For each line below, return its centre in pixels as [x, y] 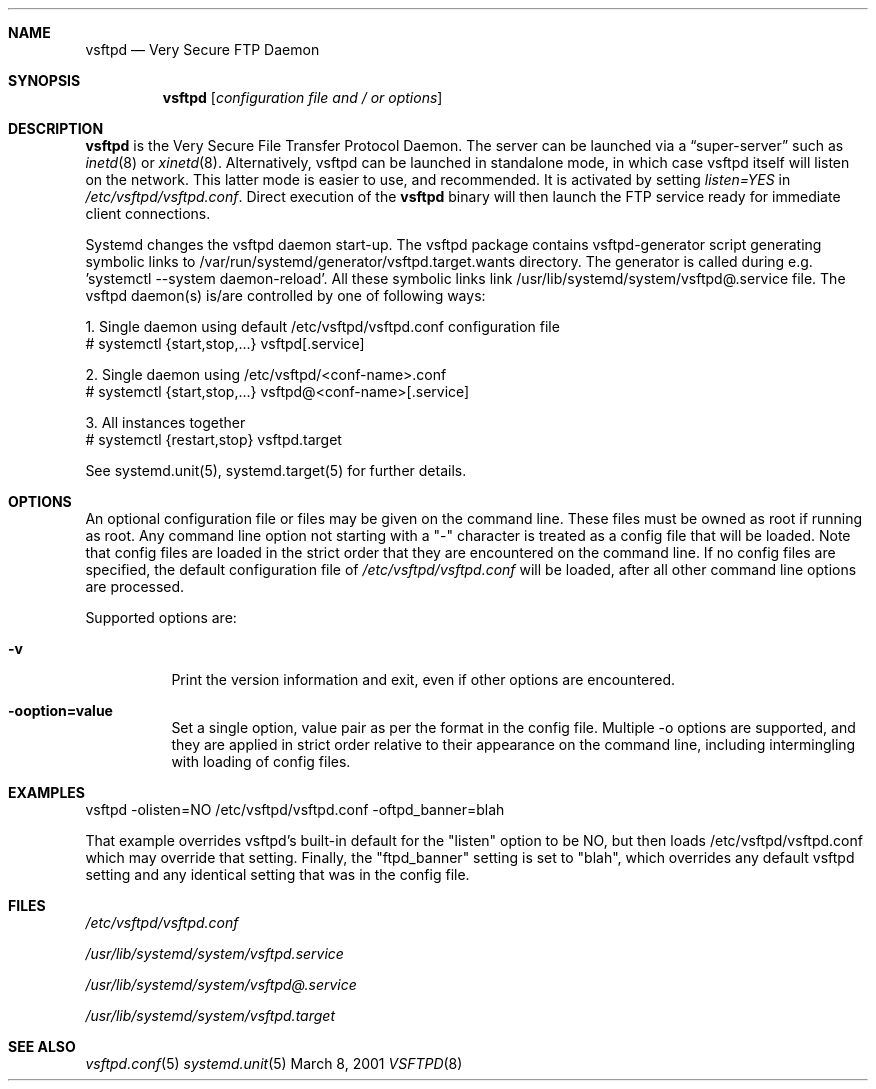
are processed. [135, 586]
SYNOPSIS [44, 80]
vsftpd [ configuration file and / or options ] [302, 97]
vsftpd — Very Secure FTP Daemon [202, 49]
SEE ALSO [42, 1046]
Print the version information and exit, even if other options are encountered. [423, 679]
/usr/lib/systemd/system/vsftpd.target [210, 1015]
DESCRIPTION [56, 128]
